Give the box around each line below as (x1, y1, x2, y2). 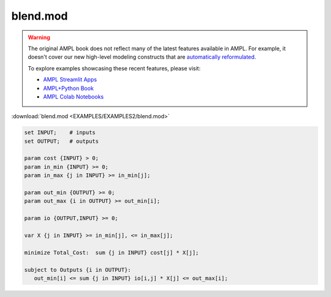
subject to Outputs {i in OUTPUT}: (24, 266, 131, 273)
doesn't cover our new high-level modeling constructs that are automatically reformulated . (28, 53, 257, 61)
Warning (28, 34, 50, 41)
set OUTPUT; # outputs (24, 138, 99, 145)
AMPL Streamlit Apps (43, 76, 97, 83)
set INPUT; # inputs (24, 129, 96, 136)
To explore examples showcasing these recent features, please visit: (28, 64, 201, 72)
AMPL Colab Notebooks (43, 92, 104, 100)
